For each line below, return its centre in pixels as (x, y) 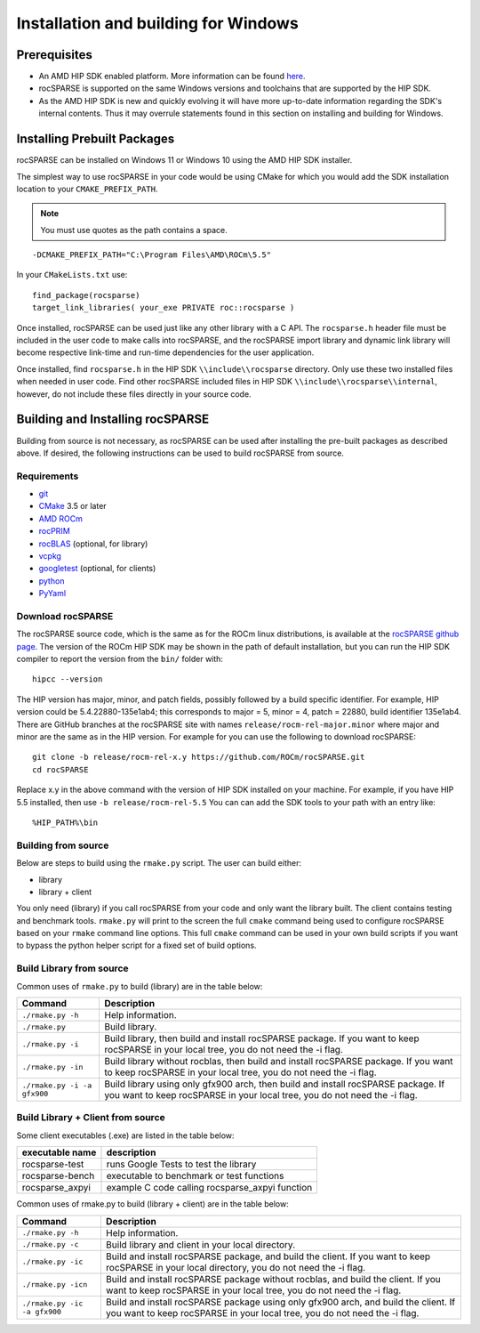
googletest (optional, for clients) (97, 569)
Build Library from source (72, 968)
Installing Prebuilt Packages (96, 139)
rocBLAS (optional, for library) (93, 544)
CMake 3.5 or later (72, 506)
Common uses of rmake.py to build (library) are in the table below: (140, 986)
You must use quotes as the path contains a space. (134, 230)
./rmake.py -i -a (57, 1086)
